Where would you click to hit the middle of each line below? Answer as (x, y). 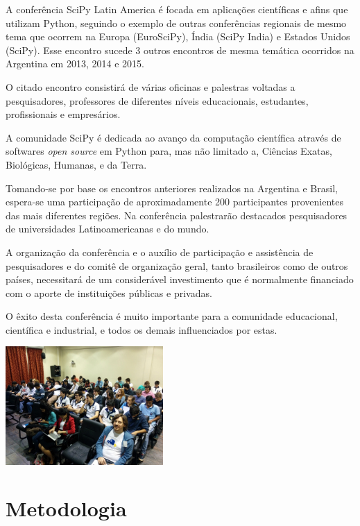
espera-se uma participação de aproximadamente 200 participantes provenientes (174, 202)
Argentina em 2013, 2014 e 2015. (75, 63)
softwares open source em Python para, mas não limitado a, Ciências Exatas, (169, 151)
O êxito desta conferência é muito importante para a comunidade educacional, (172, 316)
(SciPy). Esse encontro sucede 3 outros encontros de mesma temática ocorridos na (180, 50)
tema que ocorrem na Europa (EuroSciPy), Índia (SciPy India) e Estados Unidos (178, 36)
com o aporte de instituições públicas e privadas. (109, 292)
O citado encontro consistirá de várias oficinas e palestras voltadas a (151, 86)
